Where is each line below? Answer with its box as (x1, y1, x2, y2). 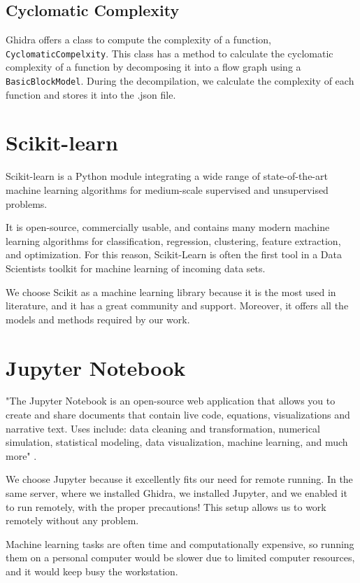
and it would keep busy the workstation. (6, 564, 178, 579)
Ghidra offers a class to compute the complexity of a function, (6, 32, 271, 47)
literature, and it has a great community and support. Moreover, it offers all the (6, 298, 349, 313)
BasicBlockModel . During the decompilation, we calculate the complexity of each (6, 73, 354, 88)
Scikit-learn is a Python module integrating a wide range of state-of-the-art (6, 169, 328, 183)
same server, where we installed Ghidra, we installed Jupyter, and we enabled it (6, 486, 347, 500)
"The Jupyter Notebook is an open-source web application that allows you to (6, 393, 336, 408)
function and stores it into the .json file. (6, 87, 176, 101)
